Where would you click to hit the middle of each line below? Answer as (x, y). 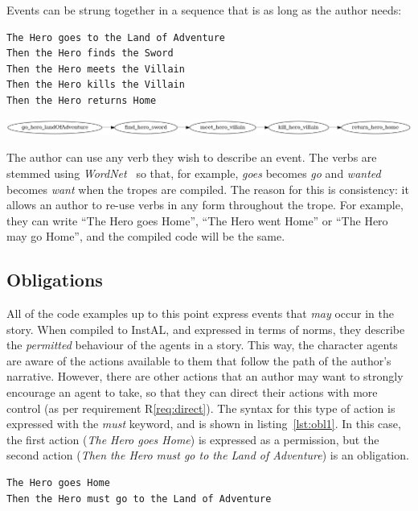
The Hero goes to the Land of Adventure (116, 37)
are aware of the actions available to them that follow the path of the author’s (199, 360)
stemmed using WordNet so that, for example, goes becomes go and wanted (194, 173)
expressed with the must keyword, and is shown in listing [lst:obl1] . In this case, (204, 424)
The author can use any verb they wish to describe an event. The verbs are (192, 157)
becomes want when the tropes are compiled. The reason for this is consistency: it (208, 189)
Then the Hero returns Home (82, 100)
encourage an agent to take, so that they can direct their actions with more (192, 392)
